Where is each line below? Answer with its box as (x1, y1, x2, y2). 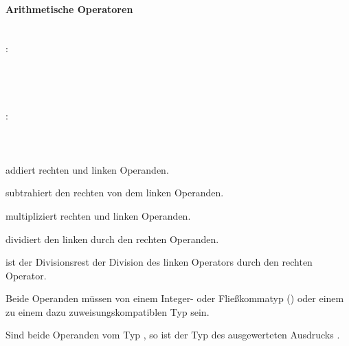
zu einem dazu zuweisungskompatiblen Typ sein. (5, 304, 210, 319)
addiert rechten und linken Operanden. (5, 162, 169, 176)
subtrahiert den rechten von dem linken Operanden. (5, 185, 224, 200)
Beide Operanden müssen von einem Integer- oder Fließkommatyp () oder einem (5, 291, 344, 305)
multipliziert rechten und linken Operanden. (5, 208, 191, 222)
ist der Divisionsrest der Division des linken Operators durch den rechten (5, 255, 313, 269)
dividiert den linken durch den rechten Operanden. (5, 231, 219, 246)
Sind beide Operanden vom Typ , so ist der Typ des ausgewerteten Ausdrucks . (5, 327, 340, 342)
